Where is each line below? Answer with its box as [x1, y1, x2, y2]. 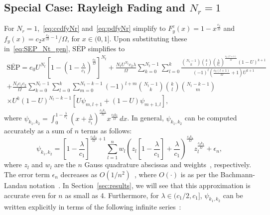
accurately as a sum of [4, 125, 73, 135]
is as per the [180, 169, 218, 179]
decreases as [60, 169, 97, 179]
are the [54, 159, 76, 170]
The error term [4, 169, 50, 179]
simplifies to [88, 43, 125, 54]
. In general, [127, 112, 164, 123]
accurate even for [4, 190, 56, 200]
